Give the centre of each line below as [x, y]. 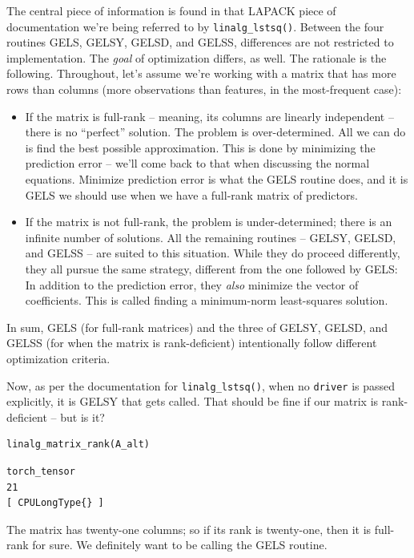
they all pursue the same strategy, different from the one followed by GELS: [211, 268]
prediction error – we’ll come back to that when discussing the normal [197, 163]
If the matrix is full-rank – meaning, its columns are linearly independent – [209, 116]
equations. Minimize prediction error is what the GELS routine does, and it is [217, 179]
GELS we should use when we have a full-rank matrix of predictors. [191, 194]
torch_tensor [41, 471]
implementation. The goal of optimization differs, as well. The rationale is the [197, 57]
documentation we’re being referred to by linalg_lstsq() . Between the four [195, 26]
